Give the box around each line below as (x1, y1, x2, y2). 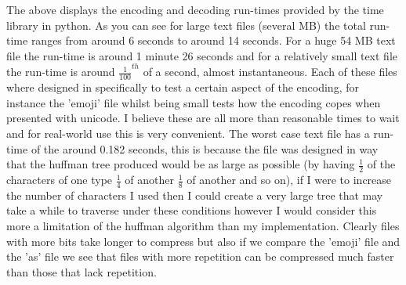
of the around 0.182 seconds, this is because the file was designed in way (31, 140, 379, 157)
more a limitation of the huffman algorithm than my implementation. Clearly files (6, 218, 400, 234)
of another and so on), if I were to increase (187, 171, 392, 188)
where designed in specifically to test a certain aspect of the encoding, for (6, 79, 359, 96)
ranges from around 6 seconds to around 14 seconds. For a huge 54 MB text (31, 32, 396, 49)
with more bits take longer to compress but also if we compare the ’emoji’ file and (6, 233, 401, 249)
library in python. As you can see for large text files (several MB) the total (6, 16, 366, 33)
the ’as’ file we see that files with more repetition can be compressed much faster (6, 248, 394, 265)
